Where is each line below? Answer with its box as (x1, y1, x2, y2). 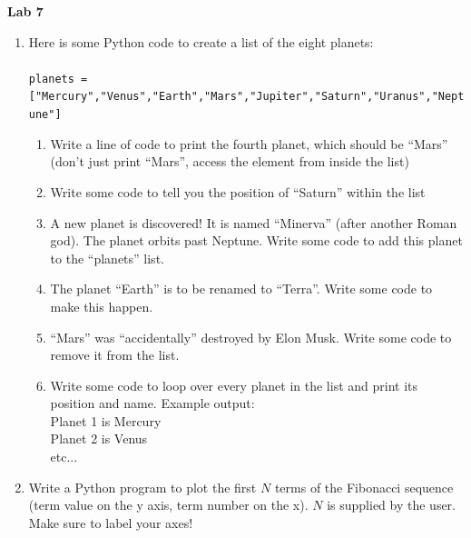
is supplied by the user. (327, 495, 456, 514)
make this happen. (50, 296, 153, 315)
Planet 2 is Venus (50, 429, 148, 448)
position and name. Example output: (50, 394, 255, 413)
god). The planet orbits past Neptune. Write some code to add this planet (50, 231, 463, 250)
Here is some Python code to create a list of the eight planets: (28, 32, 374, 51)
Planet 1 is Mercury (50, 411, 162, 430)
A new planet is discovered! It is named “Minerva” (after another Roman (50, 213, 457, 232)
